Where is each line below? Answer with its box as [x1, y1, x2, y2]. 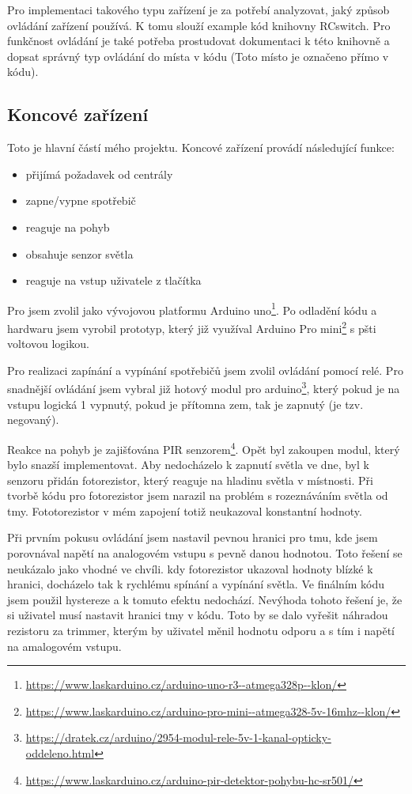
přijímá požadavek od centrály [25, 165, 173, 182]
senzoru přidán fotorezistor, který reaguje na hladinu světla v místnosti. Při [7, 471, 373, 488]
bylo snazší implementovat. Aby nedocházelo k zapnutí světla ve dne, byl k [7, 456, 369, 473]
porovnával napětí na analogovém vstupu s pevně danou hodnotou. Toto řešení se [7, 545, 403, 561]
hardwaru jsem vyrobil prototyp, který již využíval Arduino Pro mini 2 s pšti [7, 317, 376, 336]
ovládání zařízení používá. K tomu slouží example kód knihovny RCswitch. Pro [7, 17, 391, 33]
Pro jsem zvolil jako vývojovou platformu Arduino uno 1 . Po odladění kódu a [7, 299, 377, 318]
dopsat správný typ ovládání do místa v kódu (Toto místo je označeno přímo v [7, 47, 389, 64]
